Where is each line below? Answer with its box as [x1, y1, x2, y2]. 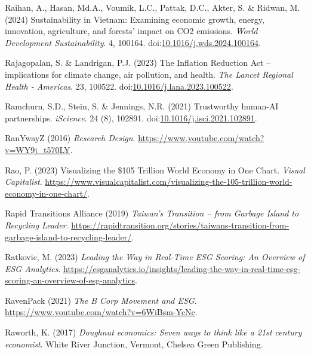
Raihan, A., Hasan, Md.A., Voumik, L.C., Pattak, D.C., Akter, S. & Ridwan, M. [5, 1, 300, 13]
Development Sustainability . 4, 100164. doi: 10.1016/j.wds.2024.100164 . [5, 36, 261, 48]
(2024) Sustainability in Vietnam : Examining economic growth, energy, [5, 13, 264, 25]
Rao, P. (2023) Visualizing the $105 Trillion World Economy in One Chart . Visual [5, 163, 305, 176]
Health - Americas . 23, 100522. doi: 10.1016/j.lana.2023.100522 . [5, 80, 233, 92]
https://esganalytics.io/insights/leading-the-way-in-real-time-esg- [63, 262, 301, 274]
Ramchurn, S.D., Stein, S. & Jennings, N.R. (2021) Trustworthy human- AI [5, 100, 279, 112]
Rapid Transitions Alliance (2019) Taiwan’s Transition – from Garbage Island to [5, 207, 299, 219]
